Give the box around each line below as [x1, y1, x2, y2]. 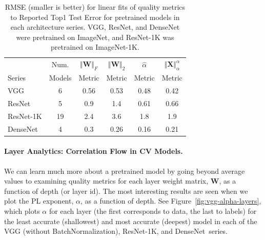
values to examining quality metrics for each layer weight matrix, [4, 175, 209, 186]
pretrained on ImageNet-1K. [51, 42, 139, 52]
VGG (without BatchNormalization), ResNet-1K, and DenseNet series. [4, 226, 228, 236]
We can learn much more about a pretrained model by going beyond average [4, 165, 245, 176]
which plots [4, 205, 40, 216]
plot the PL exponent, [4, 195, 74, 206]
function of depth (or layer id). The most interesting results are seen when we [4, 185, 248, 196]
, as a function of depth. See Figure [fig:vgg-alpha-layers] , [80, 195, 261, 206]
